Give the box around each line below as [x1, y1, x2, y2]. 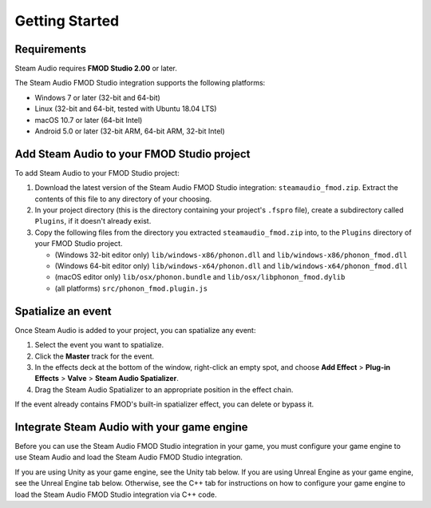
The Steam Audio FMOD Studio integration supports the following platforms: [14, 78, 266, 88]
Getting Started [14, 12, 120, 30]
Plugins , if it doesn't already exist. [34, 216, 152, 226]
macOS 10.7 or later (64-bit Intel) [34, 115, 143, 125]
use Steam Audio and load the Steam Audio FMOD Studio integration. [14, 452, 243, 462]
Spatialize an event [14, 304, 112, 318]
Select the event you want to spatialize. [34, 340, 164, 350]
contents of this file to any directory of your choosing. [34, 194, 212, 204]
